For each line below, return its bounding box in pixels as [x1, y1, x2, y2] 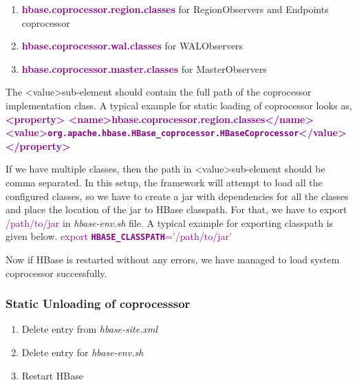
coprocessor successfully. [6, 265, 107, 280]
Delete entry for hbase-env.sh [21, 345, 144, 360]
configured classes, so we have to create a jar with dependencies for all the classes [6, 188, 349, 203]
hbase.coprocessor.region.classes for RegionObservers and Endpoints [21, 2, 329, 16]
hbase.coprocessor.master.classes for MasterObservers [21, 61, 267, 76]
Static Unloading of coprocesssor [6, 295, 191, 312]
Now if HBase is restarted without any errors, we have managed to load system [6, 252, 340, 267]
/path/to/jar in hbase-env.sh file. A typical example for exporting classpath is [6, 215, 334, 230]
